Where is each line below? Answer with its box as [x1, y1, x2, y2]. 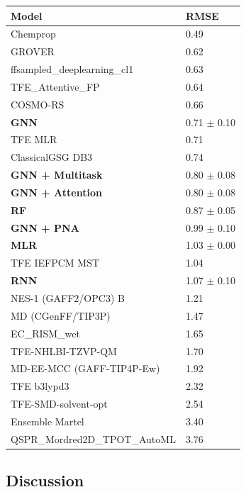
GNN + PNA [11, 220, 79, 235]
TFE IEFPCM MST [11, 255, 100, 270]
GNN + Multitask [11, 167, 103, 182]
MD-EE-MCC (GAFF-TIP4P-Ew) [11, 361, 160, 376]
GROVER [11, 44, 55, 59]
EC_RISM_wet [11, 325, 80, 340]
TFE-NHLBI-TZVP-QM [11, 343, 117, 358]
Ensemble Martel [11, 413, 84, 428]
